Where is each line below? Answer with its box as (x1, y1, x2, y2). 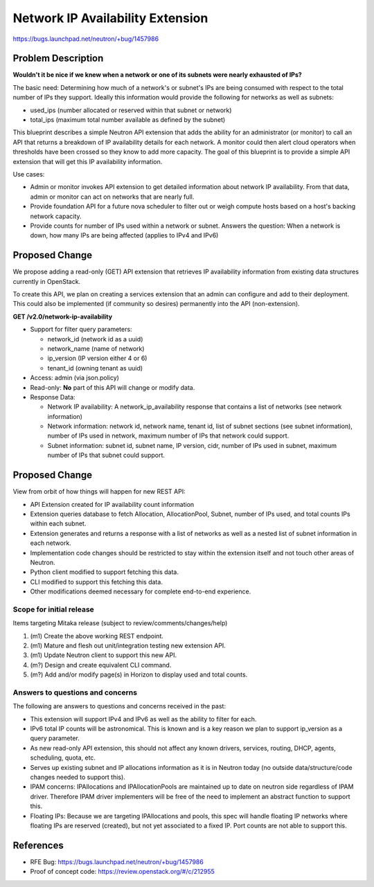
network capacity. (30, 212, 82, 220)
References (12, 839, 64, 851)
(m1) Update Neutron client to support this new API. (30, 651, 177, 659)
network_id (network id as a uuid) (47, 334, 143, 343)
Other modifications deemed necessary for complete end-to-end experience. (30, 587, 251, 595)
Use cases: (12, 170, 45, 178)
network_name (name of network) (47, 344, 145, 352)
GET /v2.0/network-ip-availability (12, 312, 113, 321)
